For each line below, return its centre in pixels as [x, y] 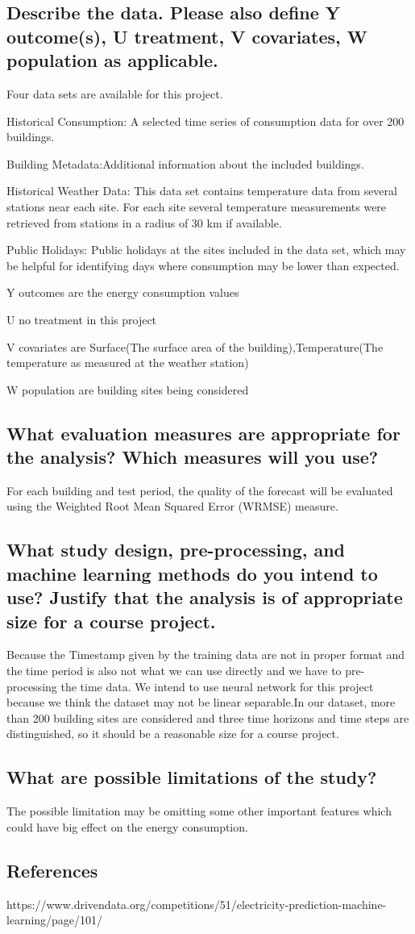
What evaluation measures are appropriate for [203, 433]
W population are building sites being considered [128, 389]
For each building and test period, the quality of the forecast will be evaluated [200, 490]
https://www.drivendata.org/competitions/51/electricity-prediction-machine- [197, 904]
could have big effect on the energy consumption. [127, 826]
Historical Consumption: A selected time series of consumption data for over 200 [205, 121]
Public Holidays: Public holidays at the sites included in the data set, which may [206, 250]
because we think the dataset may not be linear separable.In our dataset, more [201, 702]
